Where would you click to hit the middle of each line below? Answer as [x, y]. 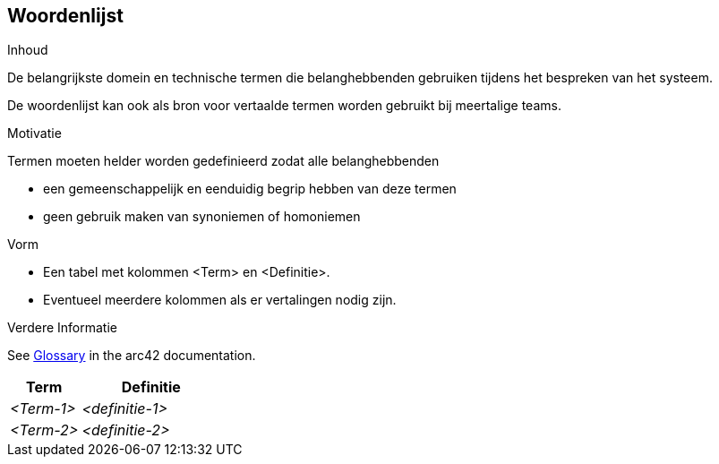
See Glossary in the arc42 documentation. [132, 356]
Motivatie [34, 133]
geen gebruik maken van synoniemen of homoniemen [202, 217]
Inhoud [28, 50]
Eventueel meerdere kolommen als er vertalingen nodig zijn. [220, 300]
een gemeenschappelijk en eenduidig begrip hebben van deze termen [250, 189]
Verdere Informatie [62, 328]
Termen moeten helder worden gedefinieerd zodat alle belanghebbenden [223, 161]
